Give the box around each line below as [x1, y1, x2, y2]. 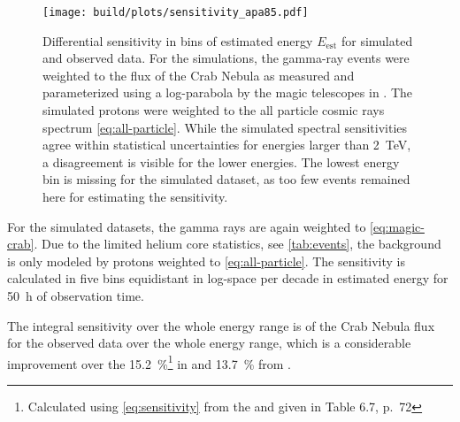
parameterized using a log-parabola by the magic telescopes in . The [42, 83, 413, 102]
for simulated [341, 31, 413, 50]
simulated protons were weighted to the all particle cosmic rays [42, 101, 385, 119]
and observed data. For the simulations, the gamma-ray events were [42, 49, 410, 67]
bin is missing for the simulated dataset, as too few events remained [42, 170, 410, 188]
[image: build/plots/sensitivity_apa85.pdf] [42, 6, 309, 19]
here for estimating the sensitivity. [42, 188, 228, 205]
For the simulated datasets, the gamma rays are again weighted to [7, 217, 366, 235]
